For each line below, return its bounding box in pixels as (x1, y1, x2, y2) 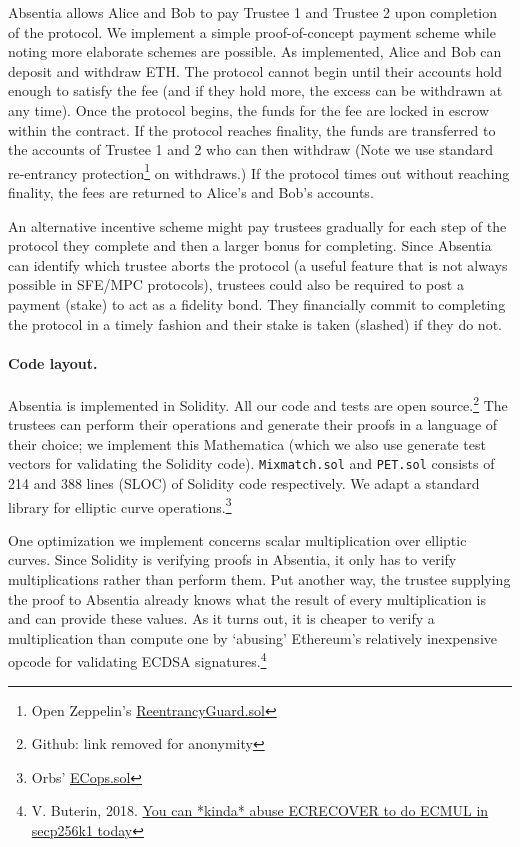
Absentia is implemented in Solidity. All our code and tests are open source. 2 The (8, 391, 508, 415)
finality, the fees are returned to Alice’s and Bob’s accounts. (8, 182, 374, 202)
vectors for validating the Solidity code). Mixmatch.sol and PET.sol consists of (8, 453, 495, 474)
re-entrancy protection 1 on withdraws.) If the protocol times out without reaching (8, 159, 510, 183)
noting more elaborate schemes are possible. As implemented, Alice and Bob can (8, 41, 502, 62)
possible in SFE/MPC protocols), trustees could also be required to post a (8, 274, 464, 295)
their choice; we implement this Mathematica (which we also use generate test (8, 433, 486, 454)
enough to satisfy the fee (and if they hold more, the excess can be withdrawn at (8, 80, 503, 101)
